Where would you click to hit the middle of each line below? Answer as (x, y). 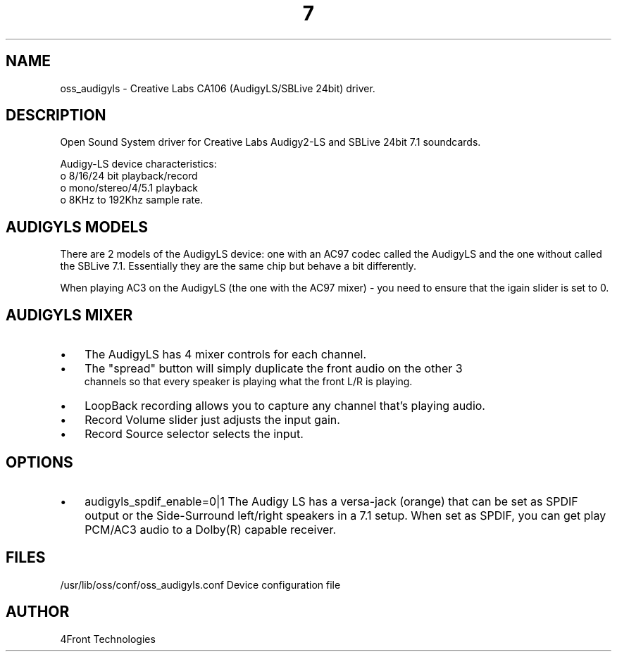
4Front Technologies (108, 639)
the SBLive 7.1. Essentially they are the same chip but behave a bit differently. (238, 266)
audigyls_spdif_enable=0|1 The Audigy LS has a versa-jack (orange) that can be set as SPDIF (331, 501)
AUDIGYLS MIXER (69, 315)
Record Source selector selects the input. (194, 434)
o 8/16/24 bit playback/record (129, 176)
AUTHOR (38, 612)
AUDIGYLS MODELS (77, 227)
